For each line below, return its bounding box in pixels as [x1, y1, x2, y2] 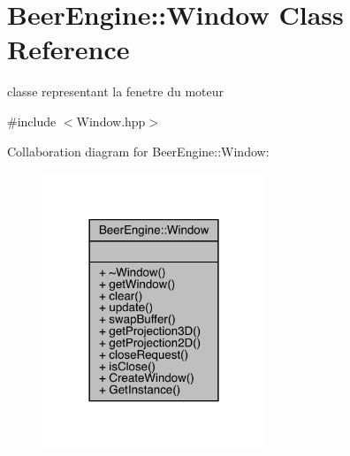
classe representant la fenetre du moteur [7, 82, 224, 101]
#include [7, 111, 57, 130]
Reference [7, 31, 130, 67]
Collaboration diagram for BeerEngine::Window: [7, 141, 270, 160]
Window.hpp [76, 111, 146, 130]
